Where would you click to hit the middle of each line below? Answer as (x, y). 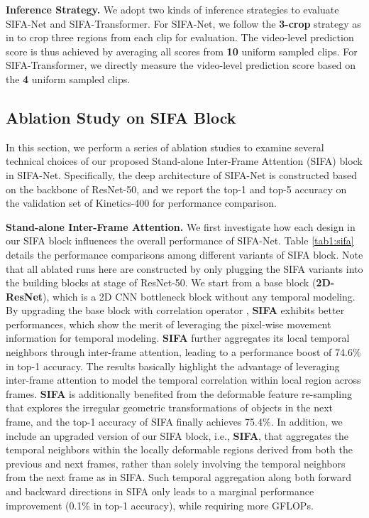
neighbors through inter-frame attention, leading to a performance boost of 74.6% (183, 352)
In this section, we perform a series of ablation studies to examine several (165, 147)
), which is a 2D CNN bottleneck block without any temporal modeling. (199, 296)
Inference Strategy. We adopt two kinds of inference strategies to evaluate (172, 9)
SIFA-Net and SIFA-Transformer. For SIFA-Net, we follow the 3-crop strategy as (183, 23)
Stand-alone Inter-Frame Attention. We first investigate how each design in (181, 226)
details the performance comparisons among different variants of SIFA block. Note (184, 254)
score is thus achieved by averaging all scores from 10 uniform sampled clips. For (182, 51)
